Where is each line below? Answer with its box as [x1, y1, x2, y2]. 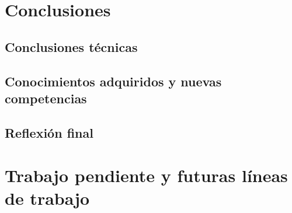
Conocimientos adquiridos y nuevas [5, 72, 222, 90]
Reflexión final [5, 123, 93, 141]
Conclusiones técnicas [5, 37, 138, 55]
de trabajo [5, 186, 90, 210]
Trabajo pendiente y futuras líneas [5, 163, 288, 187]
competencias [5, 89, 87, 107]
